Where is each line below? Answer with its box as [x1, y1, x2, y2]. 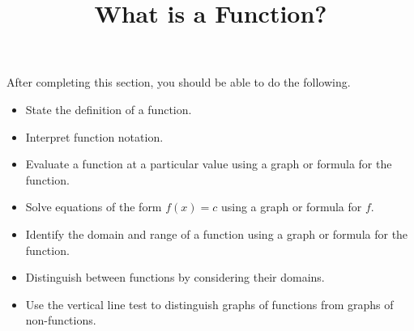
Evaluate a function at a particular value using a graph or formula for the [25, 155, 392, 172]
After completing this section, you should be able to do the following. [6, 74, 351, 91]
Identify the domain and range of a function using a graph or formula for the [25, 225, 408, 242]
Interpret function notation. [25, 128, 164, 145]
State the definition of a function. [25, 100, 192, 117]
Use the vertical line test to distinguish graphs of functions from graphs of [25, 295, 394, 312]
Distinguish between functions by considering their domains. [25, 269, 325, 286]
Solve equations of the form [25, 198, 162, 215]
